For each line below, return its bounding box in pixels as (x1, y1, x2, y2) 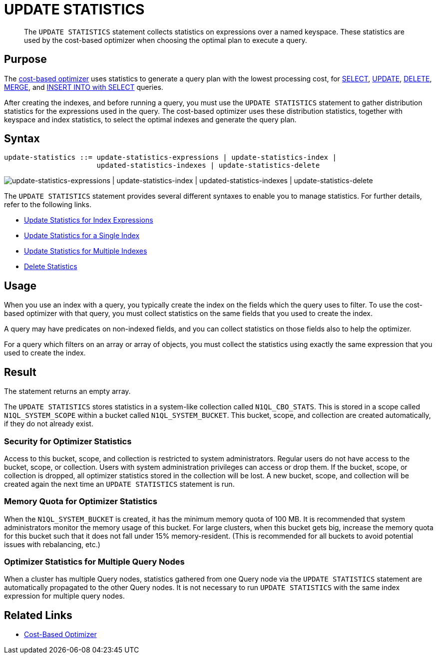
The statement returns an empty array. (4, 387, 131, 396)
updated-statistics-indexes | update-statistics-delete (96, 161, 320, 170)
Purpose (4, 53, 47, 66)
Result (4, 365, 36, 378)
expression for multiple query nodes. (4, 592, 125, 601)
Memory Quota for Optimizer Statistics (4, 496, 157, 507)
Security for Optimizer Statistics (4, 436, 132, 446)
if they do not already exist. (4, 419, 93, 428)
